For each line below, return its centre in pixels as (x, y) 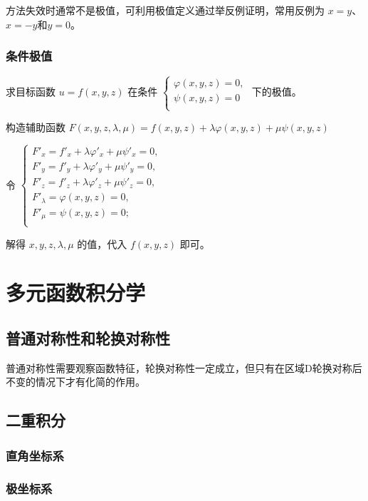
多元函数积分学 (76, 293)
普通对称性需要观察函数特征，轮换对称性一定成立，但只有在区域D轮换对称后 (184, 367)
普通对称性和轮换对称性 (88, 338)
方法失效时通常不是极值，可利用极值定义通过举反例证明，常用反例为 (165, 10)
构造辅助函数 (36, 127)
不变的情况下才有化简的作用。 (75, 382)
